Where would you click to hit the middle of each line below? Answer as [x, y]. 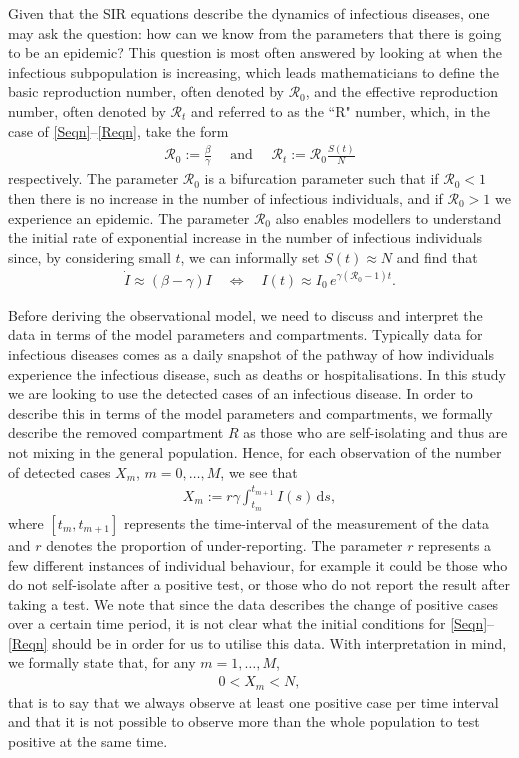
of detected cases [59, 471]
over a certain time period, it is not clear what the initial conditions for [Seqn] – [251, 623]
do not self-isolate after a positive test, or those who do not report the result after [259, 584]
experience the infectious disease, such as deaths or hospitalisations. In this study [257, 373]
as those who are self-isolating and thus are [375, 432]
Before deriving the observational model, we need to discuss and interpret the [245, 314]
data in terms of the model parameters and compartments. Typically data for [245, 334]
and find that [437, 256]
